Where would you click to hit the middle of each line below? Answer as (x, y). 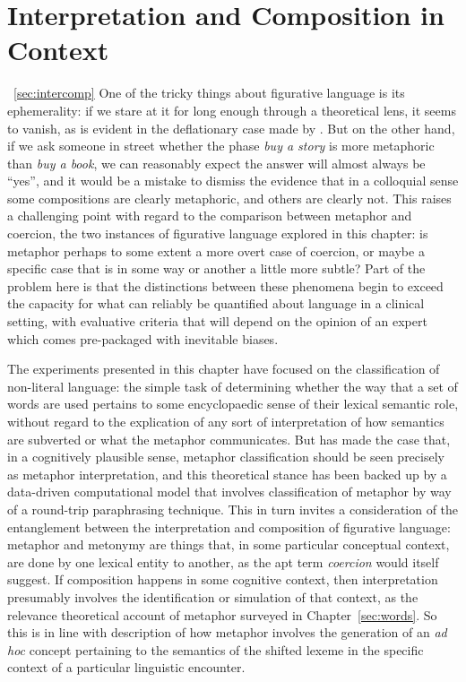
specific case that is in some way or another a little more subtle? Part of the (216, 268)
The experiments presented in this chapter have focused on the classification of (224, 369)
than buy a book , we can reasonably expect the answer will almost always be (216, 163)
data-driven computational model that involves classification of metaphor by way (229, 492)
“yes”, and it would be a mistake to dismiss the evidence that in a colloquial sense (233, 181)
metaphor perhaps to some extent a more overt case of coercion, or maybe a (216, 250)
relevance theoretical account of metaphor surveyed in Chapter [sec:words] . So (222, 614)
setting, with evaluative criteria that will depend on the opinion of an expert (217, 321)
